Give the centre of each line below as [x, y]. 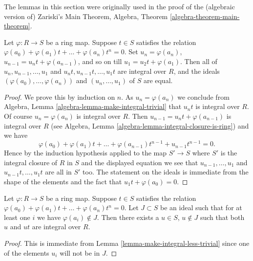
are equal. [158, 80]
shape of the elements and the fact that [63, 181]
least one [17, 217]
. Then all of [199, 61]
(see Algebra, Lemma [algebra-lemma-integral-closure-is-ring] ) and [150, 125]
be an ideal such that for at [201, 207]
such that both [222, 217]
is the [229, 153]
